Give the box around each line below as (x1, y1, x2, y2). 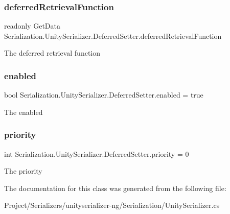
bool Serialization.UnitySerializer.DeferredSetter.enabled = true (4, 89, 203, 100)
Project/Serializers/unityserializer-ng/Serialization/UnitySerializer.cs (4, 200, 220, 210)
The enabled (4, 106, 43, 117)
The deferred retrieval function (4, 47, 101, 58)
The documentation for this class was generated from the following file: (4, 182, 226, 193)
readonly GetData (4, 20, 61, 31)
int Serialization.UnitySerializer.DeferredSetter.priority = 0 (4, 148, 189, 159)
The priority (4, 165, 42, 176)
